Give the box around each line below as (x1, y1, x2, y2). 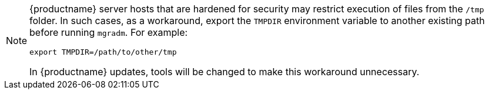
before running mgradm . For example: (29, 26, 188, 38)
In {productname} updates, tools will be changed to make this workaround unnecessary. (29, 66, 420, 78)
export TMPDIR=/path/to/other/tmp (29, 48, 177, 56)
